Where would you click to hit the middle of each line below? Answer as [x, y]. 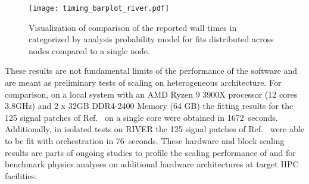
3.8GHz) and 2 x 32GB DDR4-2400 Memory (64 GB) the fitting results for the [149, 106]
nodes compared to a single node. [89, 50]
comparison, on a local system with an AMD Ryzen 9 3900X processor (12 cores [151, 94]
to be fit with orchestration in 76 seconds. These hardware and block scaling [145, 141]
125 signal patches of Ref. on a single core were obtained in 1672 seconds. [141, 117]
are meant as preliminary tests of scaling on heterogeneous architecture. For [143, 82]
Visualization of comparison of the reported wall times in [133, 27]
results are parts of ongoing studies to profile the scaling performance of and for [150, 152]
